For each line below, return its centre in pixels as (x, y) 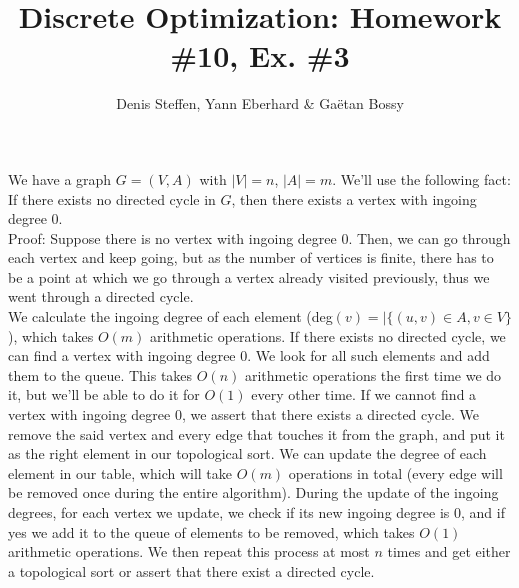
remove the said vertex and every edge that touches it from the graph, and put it (256, 433)
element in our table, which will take (120, 472)
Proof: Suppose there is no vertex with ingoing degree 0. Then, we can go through (259, 237)
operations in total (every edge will (395, 472)
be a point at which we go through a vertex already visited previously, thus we (249, 276)
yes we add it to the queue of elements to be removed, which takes (211, 531)
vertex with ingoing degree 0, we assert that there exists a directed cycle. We (243, 414)
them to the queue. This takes (100, 374)
